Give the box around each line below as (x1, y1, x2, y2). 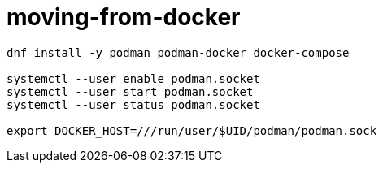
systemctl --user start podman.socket (7, 84, 254, 98)
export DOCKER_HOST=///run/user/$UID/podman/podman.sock (7, 123, 377, 137)
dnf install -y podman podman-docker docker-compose (7, 45, 350, 59)
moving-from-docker (7, 3, 241, 31)
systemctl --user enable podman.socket (7, 71, 260, 85)
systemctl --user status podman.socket (7, 97, 260, 111)
